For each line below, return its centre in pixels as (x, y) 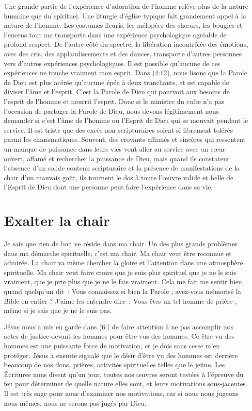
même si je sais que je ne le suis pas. (58, 310)
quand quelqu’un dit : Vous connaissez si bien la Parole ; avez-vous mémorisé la (123, 291)
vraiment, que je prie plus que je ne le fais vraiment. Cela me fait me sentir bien (123, 282)
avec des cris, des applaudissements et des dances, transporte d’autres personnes (123, 53)
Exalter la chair (57, 220)
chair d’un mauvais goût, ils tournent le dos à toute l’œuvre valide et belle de (119, 177)
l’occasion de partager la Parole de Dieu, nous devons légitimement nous (111, 111)
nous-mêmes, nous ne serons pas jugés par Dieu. (75, 402)
